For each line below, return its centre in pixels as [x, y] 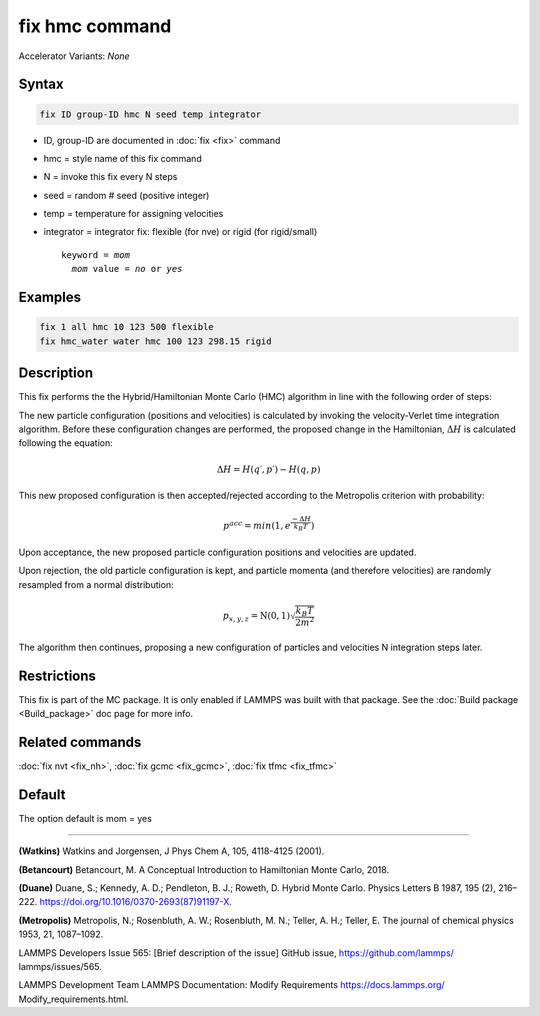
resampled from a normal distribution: [96, 584]
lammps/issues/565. [60, 966]
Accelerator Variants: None [74, 56]
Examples [50, 297]
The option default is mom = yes [85, 818]
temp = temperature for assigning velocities [133, 214]
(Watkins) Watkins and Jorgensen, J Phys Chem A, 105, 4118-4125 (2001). [171, 851]
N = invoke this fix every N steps [110, 177]
